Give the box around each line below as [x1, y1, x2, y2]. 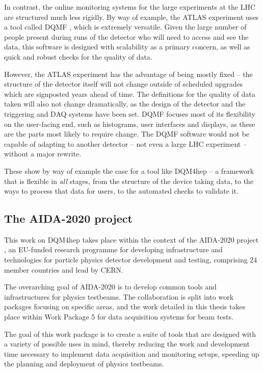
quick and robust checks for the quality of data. [4, 51, 152, 62]
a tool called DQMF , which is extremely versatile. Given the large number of [4, 21, 247, 32]
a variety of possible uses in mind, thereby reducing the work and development [4, 338, 250, 349]
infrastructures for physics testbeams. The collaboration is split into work [4, 291, 234, 302]
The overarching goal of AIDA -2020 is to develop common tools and [4, 281, 217, 292]
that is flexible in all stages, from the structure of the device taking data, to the [4, 175, 254, 186]
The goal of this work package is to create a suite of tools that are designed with [4, 328, 256, 339]
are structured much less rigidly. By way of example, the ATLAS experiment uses [4, 11, 259, 22]
